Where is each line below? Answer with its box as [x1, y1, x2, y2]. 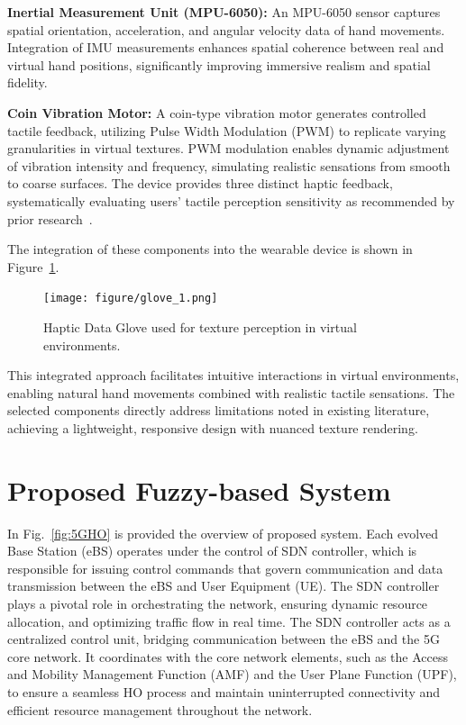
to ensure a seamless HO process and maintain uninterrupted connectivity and [7, 683, 441, 701]
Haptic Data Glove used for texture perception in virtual [43, 317, 357, 336]
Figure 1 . [7, 257, 59, 276]
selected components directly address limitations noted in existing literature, [7, 401, 430, 420]
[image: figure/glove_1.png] [43, 292, 218, 305]
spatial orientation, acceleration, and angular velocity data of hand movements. [7, 20, 445, 39]
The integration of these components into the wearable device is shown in [7, 240, 413, 258]
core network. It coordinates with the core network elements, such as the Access [7, 647, 448, 666]
